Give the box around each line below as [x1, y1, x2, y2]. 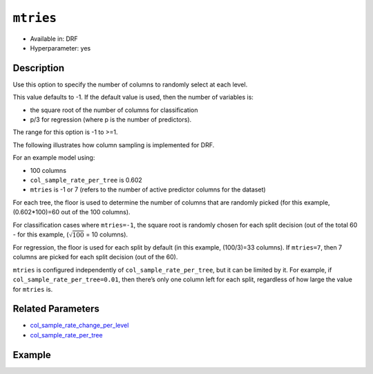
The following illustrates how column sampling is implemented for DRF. [12, 140, 215, 149]
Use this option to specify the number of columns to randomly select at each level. [12, 80, 248, 88]
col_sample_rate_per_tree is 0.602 [30, 176, 143, 184]
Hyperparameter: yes [30, 44, 91, 52]
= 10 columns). [86, 230, 128, 239]
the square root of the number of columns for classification [30, 106, 198, 114]
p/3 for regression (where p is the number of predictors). [30, 115, 192, 124]
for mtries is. [12, 285, 53, 293]
